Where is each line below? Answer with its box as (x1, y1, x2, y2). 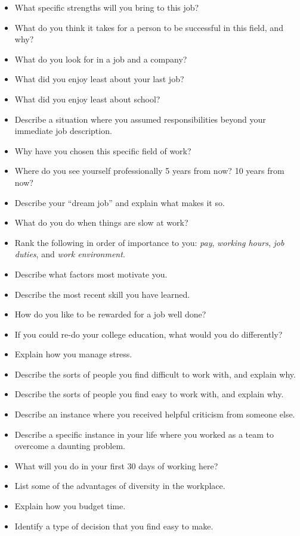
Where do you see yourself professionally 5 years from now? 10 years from (14, 164, 284, 177)
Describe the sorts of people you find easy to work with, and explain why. (14, 388, 284, 400)
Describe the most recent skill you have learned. (14, 288, 190, 300)
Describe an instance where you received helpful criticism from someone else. (14, 408, 295, 420)
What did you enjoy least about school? (14, 92, 160, 105)
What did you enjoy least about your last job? (14, 73, 184, 85)
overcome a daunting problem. (14, 440, 125, 452)
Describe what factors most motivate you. (14, 267, 168, 280)
